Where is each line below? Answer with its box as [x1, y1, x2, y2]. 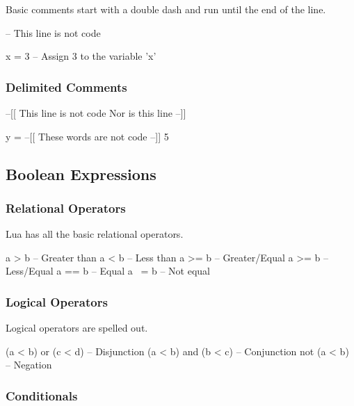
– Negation [6, 357, 52, 372]
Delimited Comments [6, 78, 127, 95]
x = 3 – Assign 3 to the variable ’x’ [6, 49, 156, 63]
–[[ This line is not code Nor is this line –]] [6, 106, 186, 120]
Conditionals [6, 387, 78, 404]
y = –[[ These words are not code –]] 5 [6, 129, 169, 143]
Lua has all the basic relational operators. [6, 227, 184, 241]
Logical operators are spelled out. [6, 320, 148, 335]
